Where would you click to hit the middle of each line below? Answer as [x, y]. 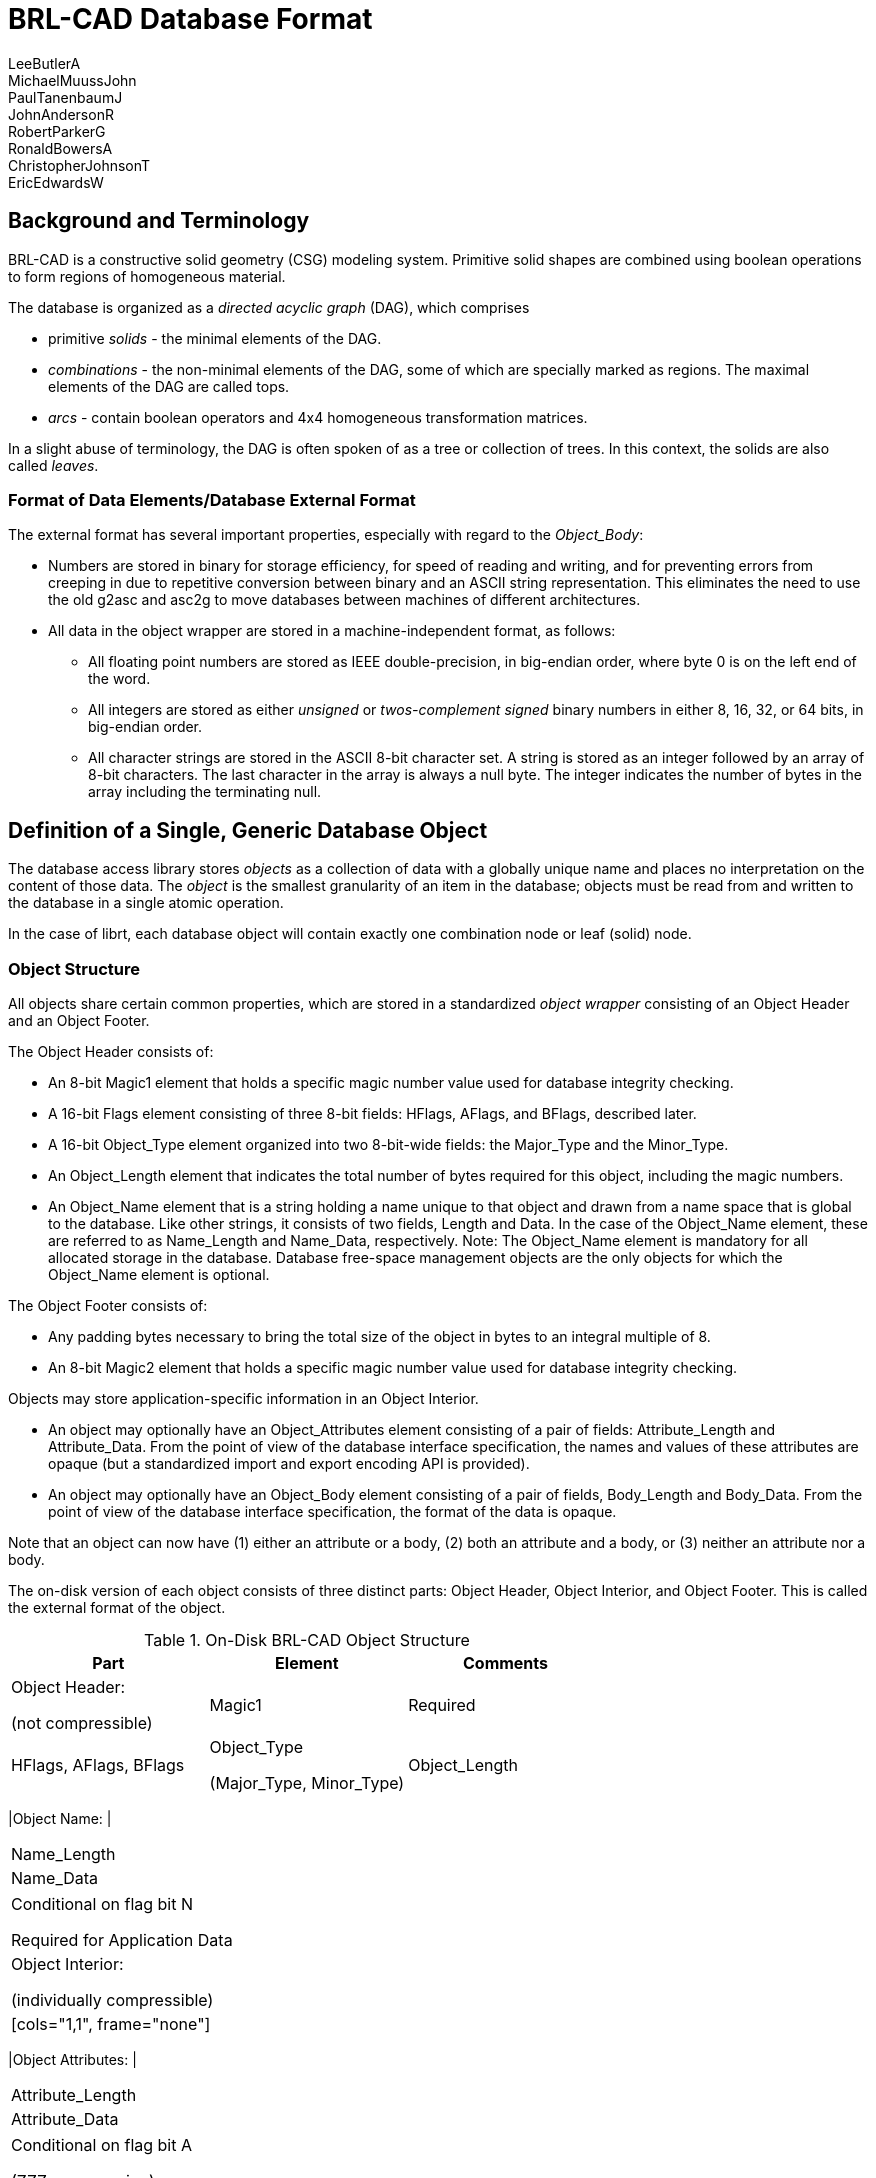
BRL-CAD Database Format [190, 19]
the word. [119, 679]
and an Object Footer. [79, 1020]
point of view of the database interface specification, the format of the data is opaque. [332, 1511]
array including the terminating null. [205, 792]
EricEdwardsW [56, 182]
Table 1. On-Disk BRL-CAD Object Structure [307, 1639]
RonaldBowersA [60, 148]
